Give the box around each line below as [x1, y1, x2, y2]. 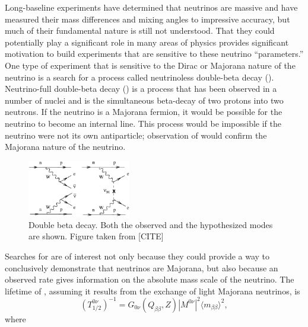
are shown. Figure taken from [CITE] [28, 230, 164, 242]
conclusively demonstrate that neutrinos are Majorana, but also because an [5, 261, 278, 274]
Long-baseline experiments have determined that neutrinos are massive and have [5, 1, 298, 13]
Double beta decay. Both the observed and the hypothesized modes [28, 218, 273, 230]
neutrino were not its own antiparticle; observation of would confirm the [5, 129, 267, 141]
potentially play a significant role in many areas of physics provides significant [5, 36, 289, 48]
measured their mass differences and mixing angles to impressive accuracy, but [5, 12, 290, 25]
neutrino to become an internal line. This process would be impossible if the [5, 117, 282, 129]
